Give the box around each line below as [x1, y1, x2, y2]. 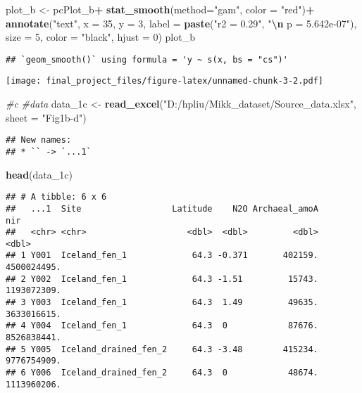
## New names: [6, 135, 72, 146]
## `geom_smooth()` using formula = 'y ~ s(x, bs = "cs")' [6, 54, 288, 65]
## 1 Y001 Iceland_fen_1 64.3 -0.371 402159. [6, 250, 318, 261]
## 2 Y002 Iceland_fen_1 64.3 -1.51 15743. [6, 273, 318, 284]
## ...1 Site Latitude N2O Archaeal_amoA [6, 203, 318, 214]
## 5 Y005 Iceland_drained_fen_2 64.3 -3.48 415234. [6, 344, 318, 354]
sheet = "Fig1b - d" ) [6, 110, 87, 124]
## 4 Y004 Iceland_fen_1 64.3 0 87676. [6, 321, 318, 331]
